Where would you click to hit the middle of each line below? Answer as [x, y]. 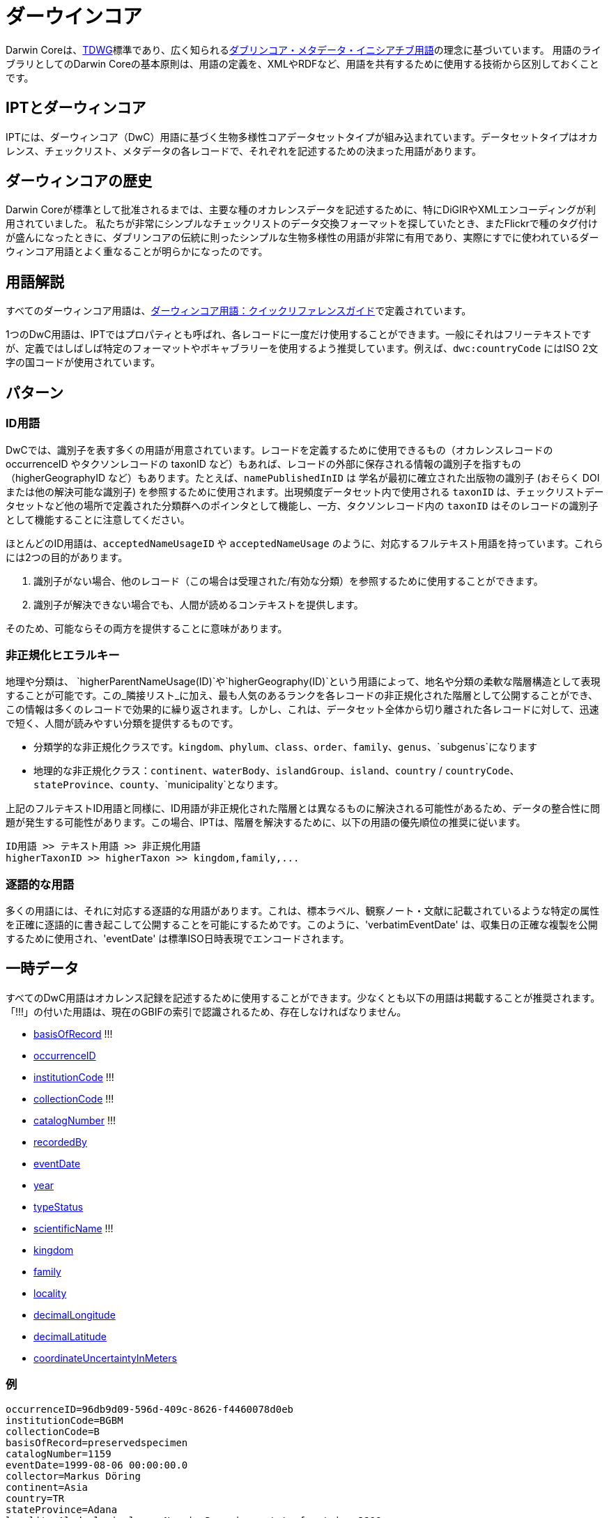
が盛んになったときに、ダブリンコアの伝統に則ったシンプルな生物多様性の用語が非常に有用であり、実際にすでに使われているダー [302, 238]
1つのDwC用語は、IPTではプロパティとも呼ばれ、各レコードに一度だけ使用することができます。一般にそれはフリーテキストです [299, 335]
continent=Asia [47, 1487]
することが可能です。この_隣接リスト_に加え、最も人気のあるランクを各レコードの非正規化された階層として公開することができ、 [302, 696]
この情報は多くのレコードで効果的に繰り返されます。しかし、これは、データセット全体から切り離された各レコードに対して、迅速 [302, 710]
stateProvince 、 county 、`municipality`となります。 [159, 785]
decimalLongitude [75, 1314]
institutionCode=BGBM [64, 1420]
